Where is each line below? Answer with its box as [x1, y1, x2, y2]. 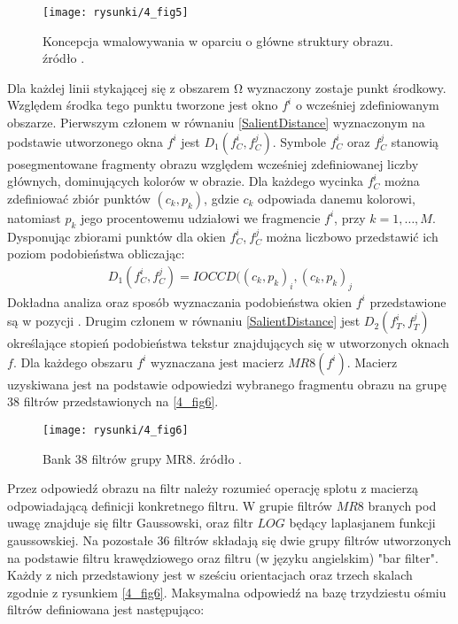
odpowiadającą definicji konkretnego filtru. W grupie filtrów [7, 496, 332, 514]
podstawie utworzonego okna [7, 132, 163, 150]
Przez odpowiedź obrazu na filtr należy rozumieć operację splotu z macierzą [7, 479, 419, 497]
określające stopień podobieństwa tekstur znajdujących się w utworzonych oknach [7, 334, 450, 352]
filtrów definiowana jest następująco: [7, 600, 205, 619]
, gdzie [204, 189, 239, 207]
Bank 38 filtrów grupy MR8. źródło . [43, 449, 242, 467]
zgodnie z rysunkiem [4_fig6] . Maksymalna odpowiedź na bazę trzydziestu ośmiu [7, 582, 446, 601]
